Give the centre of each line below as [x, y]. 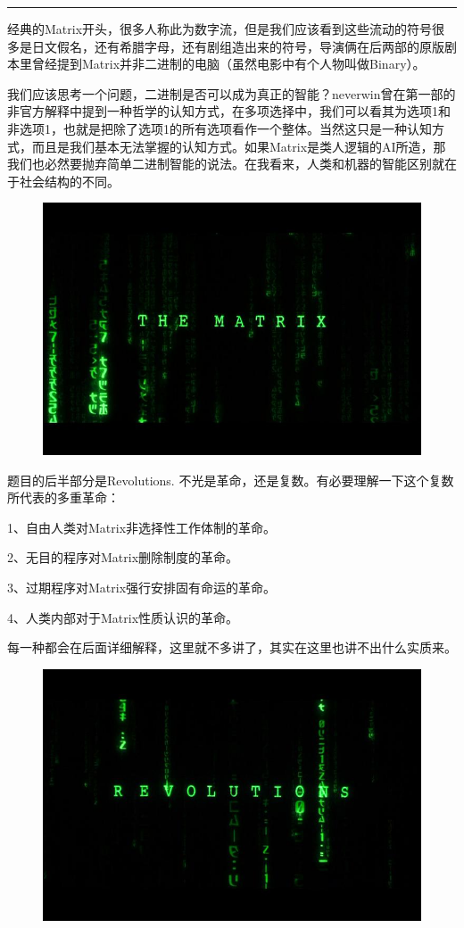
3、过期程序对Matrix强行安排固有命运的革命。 [142, 587]
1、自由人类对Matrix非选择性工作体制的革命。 [142, 527]
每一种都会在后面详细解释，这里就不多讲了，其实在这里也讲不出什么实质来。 [232, 647]
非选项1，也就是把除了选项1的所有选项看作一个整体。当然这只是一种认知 [220, 128]
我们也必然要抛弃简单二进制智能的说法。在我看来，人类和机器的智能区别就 [226, 164]
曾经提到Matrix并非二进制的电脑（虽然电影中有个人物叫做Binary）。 [228, 64]
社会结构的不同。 [69, 181]
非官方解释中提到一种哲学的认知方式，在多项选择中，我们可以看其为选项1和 [229, 111]
